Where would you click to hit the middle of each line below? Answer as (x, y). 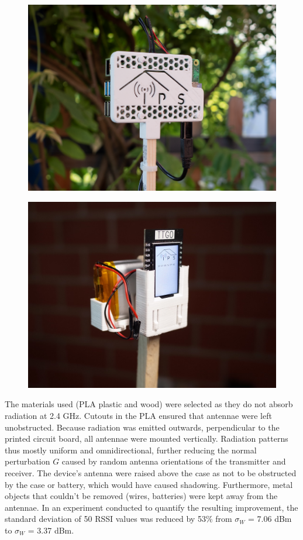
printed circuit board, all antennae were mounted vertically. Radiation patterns (147, 438)
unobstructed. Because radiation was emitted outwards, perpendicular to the (142, 427)
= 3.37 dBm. (51, 530)
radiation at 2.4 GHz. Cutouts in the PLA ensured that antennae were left (138, 416)
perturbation (27, 461)
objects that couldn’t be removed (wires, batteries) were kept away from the (141, 496)
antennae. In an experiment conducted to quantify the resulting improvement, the (151, 507)
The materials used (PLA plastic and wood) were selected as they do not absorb (149, 404)
